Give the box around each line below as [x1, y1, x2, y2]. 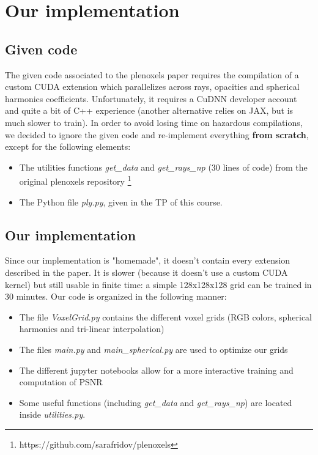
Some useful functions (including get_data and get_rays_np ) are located [19, 396, 292, 409]
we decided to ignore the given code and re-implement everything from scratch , [5, 128, 309, 141]
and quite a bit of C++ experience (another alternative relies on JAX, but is [5, 104, 294, 117]
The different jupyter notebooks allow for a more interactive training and [19, 363, 294, 376]
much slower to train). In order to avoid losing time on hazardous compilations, [5, 116, 303, 128]
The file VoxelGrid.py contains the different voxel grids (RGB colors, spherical [19, 310, 312, 323]
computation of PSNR [19, 375, 103, 388]
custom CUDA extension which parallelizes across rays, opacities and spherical [5, 80, 300, 93]
